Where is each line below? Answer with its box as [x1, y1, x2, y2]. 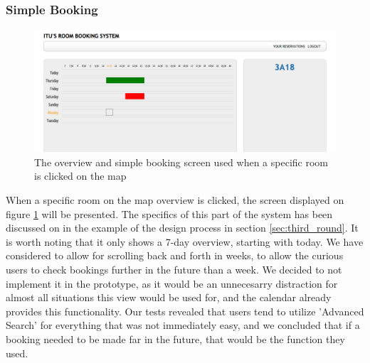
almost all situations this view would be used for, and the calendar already [6, 290, 332, 305]
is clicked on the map [34, 168, 127, 183]
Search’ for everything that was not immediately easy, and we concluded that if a [6, 318, 360, 332]
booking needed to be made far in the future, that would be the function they [6, 332, 345, 347]
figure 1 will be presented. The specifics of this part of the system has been [6, 206, 333, 221]
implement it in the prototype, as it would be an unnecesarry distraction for [6, 276, 338, 291]
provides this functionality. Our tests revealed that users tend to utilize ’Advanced [6, 303, 364, 318]
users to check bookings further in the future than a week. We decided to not [6, 262, 342, 277]
